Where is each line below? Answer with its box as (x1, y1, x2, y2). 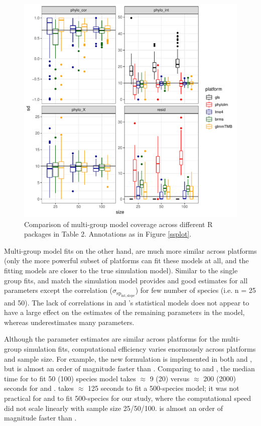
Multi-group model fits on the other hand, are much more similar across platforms (4, 245, 257, 256)
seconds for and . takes (4, 383, 74, 393)
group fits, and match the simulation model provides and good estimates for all (4, 275, 248, 285)
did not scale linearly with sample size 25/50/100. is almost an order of (4, 402, 223, 413)
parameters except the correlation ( (4, 285, 113, 295)
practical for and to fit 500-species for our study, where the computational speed (4, 392, 251, 403)
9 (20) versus (150, 373, 190, 383)
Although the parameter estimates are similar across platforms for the (4, 334, 219, 344)
